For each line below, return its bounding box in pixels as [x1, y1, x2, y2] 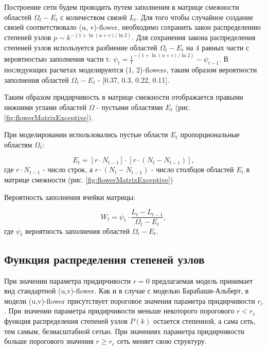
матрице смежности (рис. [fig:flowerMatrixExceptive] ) [4, 174, 173, 185]
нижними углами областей [4, 101, 86, 112]
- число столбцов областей [151, 164, 234, 175]
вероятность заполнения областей [25, 225, 130, 236]
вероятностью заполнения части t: [4, 53, 111, 64]
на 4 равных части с [186, 42, 250, 52]
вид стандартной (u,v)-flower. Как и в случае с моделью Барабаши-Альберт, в [4, 285, 249, 296]
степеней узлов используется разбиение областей [4, 42, 157, 52]
